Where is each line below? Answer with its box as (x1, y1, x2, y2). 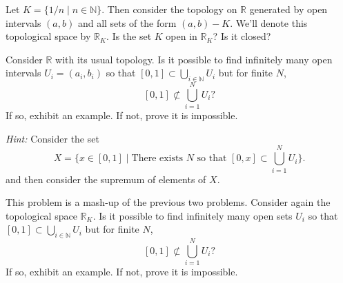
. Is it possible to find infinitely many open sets (92, 208, 293, 222)
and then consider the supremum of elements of (6, 171, 206, 186)
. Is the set (106, 29, 152, 43)
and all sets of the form (77, 15, 177, 30)
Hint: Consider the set (6, 131, 99, 145)
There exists (131, 154, 183, 164)
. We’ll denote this (230, 15, 308, 30)
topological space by (6, 29, 91, 43)
